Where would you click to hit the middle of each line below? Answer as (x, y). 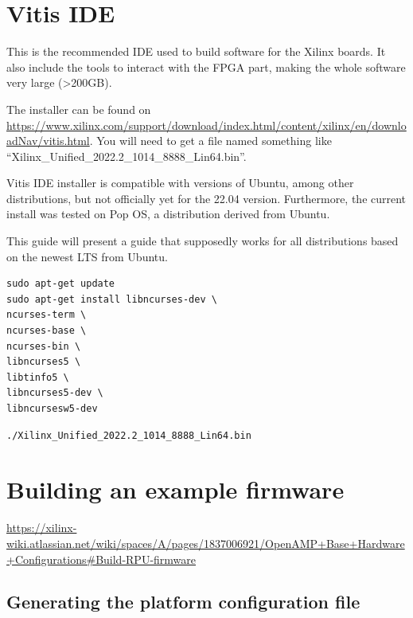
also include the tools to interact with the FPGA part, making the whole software (206, 66)
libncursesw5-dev (52, 409)
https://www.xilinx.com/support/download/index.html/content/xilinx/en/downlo (206, 125)
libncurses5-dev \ (55, 393)
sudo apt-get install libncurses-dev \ (112, 299)
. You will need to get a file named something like (210, 141)
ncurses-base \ (47, 331)
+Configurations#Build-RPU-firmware (101, 559)
